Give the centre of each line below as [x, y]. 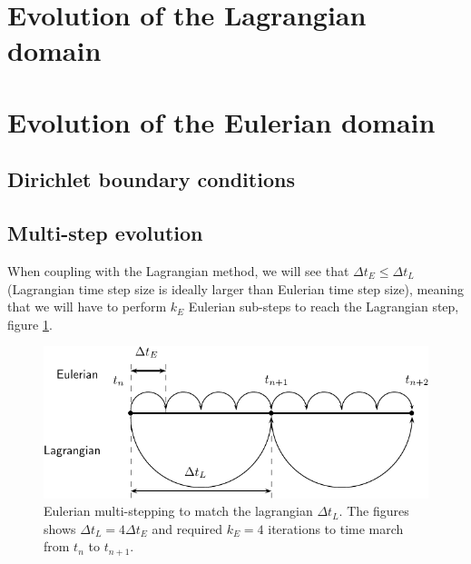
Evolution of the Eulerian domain [221, 121]
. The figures [374, 511]
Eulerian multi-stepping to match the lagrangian [178, 511]
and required [187, 528]
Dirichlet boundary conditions [151, 179]
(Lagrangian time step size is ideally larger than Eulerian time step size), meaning [235, 288]
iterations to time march [336, 528]
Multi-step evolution [105, 233]
